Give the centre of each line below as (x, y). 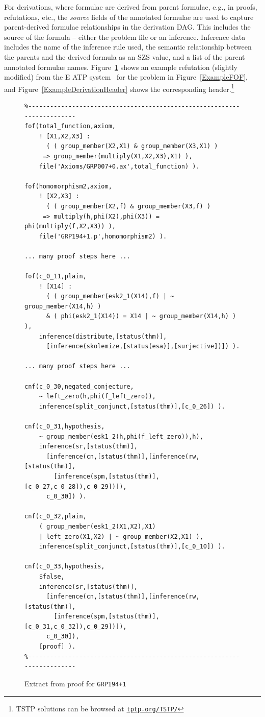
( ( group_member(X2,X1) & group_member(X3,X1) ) (132, 146)
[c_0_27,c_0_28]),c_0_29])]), (76, 486)
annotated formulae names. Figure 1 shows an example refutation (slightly (121, 67)
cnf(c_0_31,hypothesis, (65, 426)
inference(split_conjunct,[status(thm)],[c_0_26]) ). (132, 406)
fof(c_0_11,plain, (56, 277)
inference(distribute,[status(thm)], (103, 336)
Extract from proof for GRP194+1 (75, 683)
